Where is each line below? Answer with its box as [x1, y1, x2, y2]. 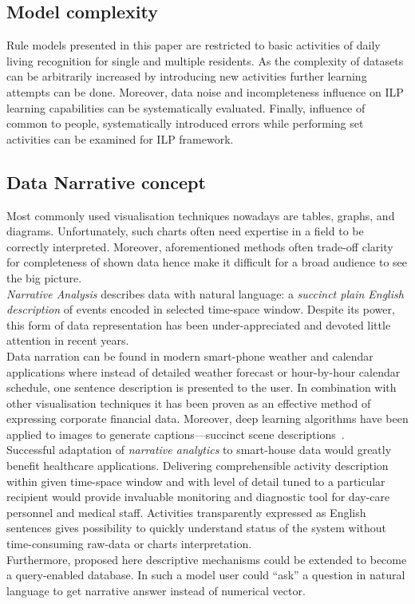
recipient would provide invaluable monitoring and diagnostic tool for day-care [6, 488, 390, 505]
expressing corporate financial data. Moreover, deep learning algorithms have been [6, 410, 409, 427]
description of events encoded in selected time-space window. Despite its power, [6, 301, 395, 318]
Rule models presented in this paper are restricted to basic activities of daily [6, 37, 381, 53]
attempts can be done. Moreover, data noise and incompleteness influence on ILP [6, 83, 404, 100]
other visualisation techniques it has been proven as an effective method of [6, 394, 371, 411]
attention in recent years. [6, 332, 129, 349]
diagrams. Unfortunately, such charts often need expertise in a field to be [6, 223, 364, 239]
